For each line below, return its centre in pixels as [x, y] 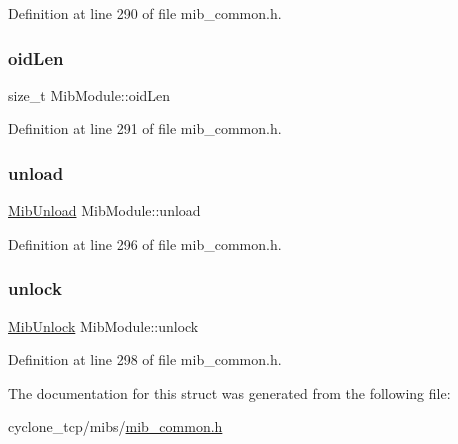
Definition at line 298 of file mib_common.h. [145, 359]
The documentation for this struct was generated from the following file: [229, 392]
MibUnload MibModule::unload [104, 210]
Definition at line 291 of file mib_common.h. [145, 128]
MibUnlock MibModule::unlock [103, 325]
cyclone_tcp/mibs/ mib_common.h [115, 426]
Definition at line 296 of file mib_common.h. [145, 243]
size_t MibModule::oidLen [89, 94]
